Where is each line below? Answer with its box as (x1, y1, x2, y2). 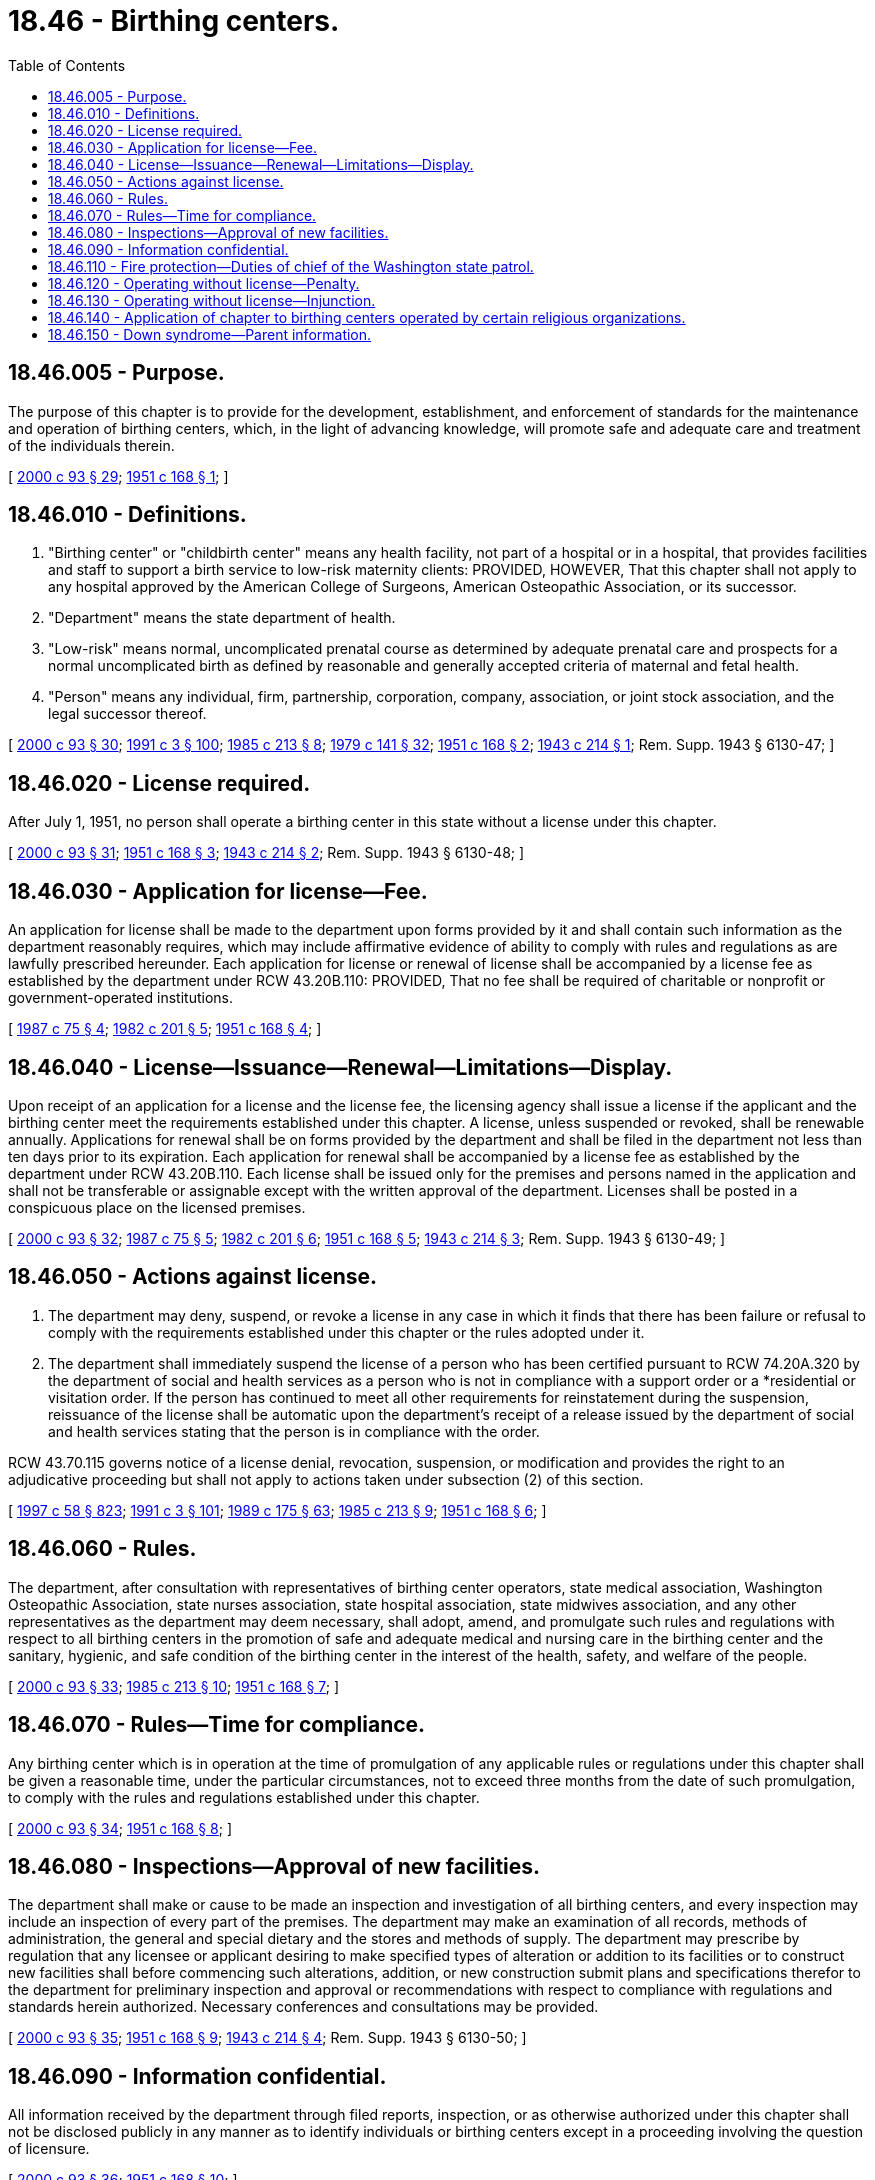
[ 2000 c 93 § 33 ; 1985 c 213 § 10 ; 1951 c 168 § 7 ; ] (8, 1677, 340, 1695)
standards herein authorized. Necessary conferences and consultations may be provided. (8, 1998, 599, 2016)
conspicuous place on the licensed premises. (8, 1198, 306, 1216)
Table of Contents (8, 56, 126, 74)
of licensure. (8, 2140, 90, 2158)
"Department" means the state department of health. (48, 609, 396, 627)
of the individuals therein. (8, 436, 175, 454)
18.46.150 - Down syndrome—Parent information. (48, 325, 372, 343)
